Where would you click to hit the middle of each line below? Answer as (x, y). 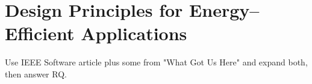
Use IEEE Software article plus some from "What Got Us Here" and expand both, (156, 62)
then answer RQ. (36, 73)
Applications (134, 33)
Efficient (40, 33)
